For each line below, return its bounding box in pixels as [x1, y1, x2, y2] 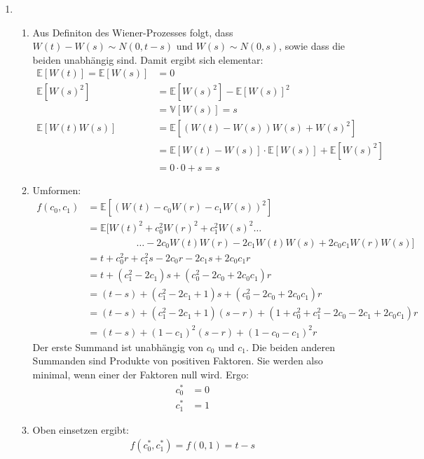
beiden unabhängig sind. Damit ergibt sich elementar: [32, 52, 264, 67]
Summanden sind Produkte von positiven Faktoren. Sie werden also [32, 353, 323, 368]
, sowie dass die [279, 39, 346, 53]
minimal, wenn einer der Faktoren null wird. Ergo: [32, 366, 249, 381]
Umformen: [32, 182, 81, 197]
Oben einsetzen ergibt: [32, 422, 129, 437]
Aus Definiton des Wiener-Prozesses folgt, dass [32, 25, 233, 39]
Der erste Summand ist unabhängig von [32, 339, 204, 354]
